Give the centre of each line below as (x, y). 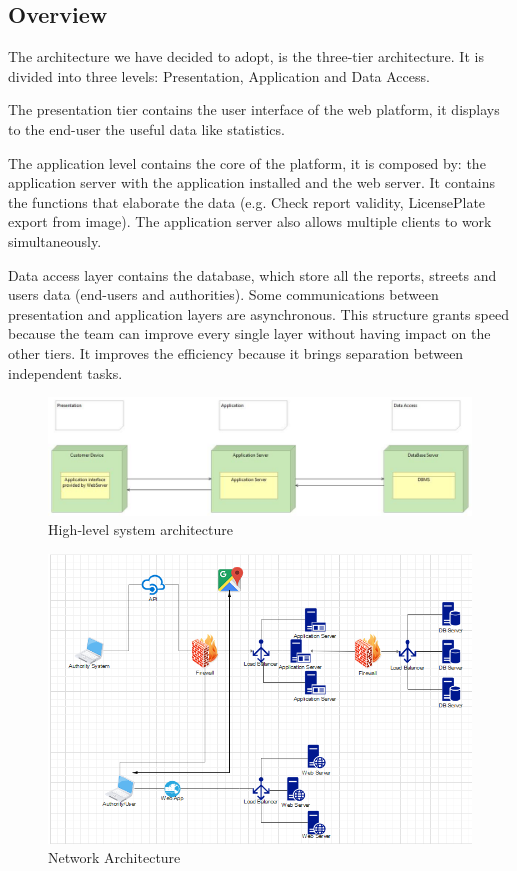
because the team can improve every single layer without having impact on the (249, 333)
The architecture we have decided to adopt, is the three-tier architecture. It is (246, 56)
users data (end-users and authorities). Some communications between (223, 294)
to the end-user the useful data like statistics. (146, 128)
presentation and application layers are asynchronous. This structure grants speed (259, 313)
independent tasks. (65, 372)
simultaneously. (55, 240)
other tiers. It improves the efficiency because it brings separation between (236, 352)
